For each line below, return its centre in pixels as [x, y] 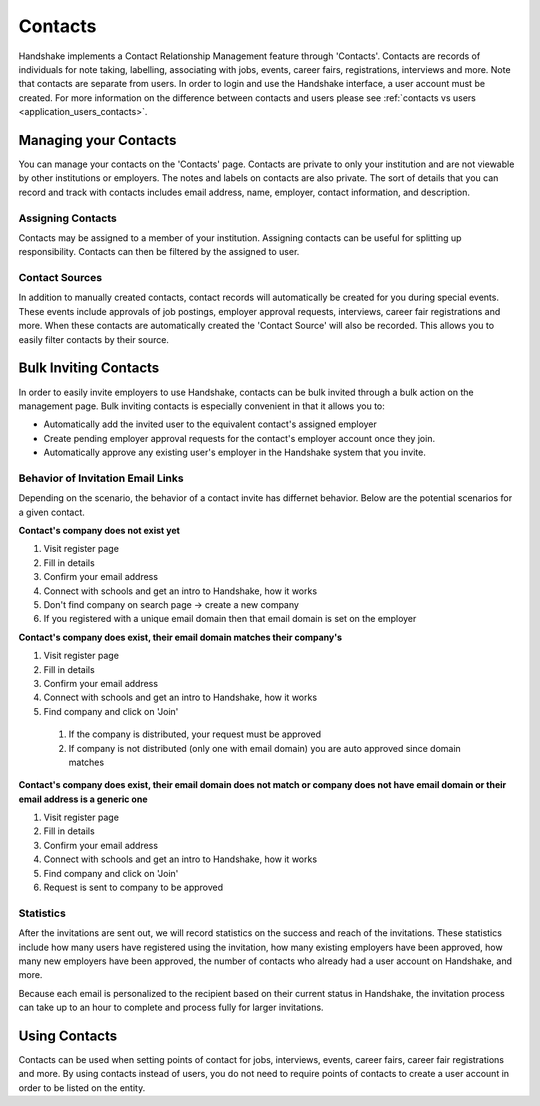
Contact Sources [60, 278]
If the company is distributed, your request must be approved [195, 734]
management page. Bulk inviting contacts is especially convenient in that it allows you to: [201, 406]
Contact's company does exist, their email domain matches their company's [180, 637]
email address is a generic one [83, 799]
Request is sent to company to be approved [133, 887]
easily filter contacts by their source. [94, 339]
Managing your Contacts [97, 140]
